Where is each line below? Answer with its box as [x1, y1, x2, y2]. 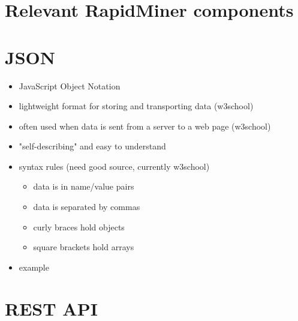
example [19, 260, 49, 273]
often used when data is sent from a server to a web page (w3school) [19, 119, 271, 132]
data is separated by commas [33, 200, 140, 213]
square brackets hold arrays [33, 241, 134, 253]
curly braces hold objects [33, 220, 125, 233]
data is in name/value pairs [33, 180, 134, 193]
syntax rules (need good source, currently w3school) [19, 160, 210, 172]
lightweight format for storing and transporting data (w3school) [19, 100, 254, 112]
